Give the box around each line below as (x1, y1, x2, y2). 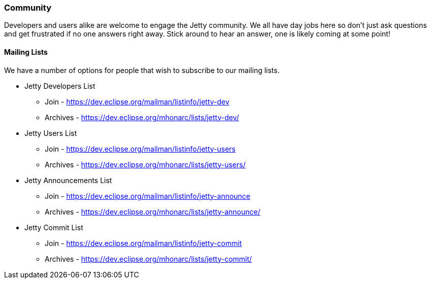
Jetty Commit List (24, 223, 83, 232)
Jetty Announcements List (24, 175, 112, 185)
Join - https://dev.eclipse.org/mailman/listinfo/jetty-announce (45, 191, 251, 200)
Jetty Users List (24, 128, 77, 137)
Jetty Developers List (24, 81, 95, 90)
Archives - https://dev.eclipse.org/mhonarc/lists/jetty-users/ (45, 160, 246, 169)
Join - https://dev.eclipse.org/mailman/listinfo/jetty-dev (45, 97, 229, 106)
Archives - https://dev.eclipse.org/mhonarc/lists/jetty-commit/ (45, 254, 252, 263)
